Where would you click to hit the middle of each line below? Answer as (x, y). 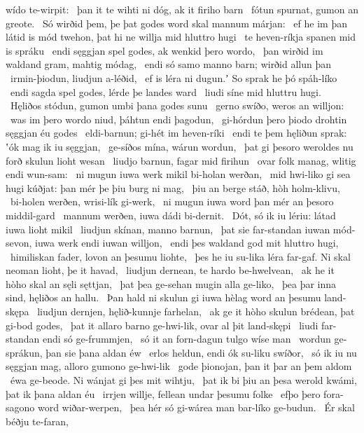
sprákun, (24, 352)
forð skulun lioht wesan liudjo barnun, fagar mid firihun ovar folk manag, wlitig (181, 160)
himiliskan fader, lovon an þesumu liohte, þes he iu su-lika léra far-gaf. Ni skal (180, 256)
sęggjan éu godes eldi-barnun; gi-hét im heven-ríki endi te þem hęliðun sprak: (176, 133)
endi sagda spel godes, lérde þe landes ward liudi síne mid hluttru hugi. (166, 91)
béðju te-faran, (37, 421)
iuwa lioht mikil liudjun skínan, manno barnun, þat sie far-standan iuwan (168, 229)
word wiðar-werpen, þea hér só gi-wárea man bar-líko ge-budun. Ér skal (196, 407)
